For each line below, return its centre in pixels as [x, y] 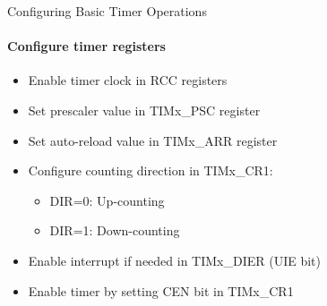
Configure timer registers [86, 46]
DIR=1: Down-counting [115, 230]
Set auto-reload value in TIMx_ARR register [153, 140]
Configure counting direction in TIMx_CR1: [151, 170]
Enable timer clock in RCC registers [128, 80]
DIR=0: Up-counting [107, 200]
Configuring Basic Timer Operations [107, 11]
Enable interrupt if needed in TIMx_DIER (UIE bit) [175, 260]
